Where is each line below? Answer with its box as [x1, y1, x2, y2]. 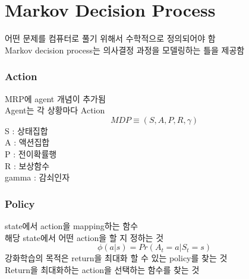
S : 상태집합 [5, 124, 48, 137]
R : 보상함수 [5, 159, 50, 172]
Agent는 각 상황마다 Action [5, 104, 105, 116]
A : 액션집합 [5, 136, 50, 148]
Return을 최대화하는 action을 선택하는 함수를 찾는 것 [5, 263, 200, 275]
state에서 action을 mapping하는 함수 [5, 219, 138, 232]
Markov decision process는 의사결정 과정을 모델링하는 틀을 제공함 [5, 43, 245, 56]
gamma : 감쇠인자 [5, 171, 70, 183]
